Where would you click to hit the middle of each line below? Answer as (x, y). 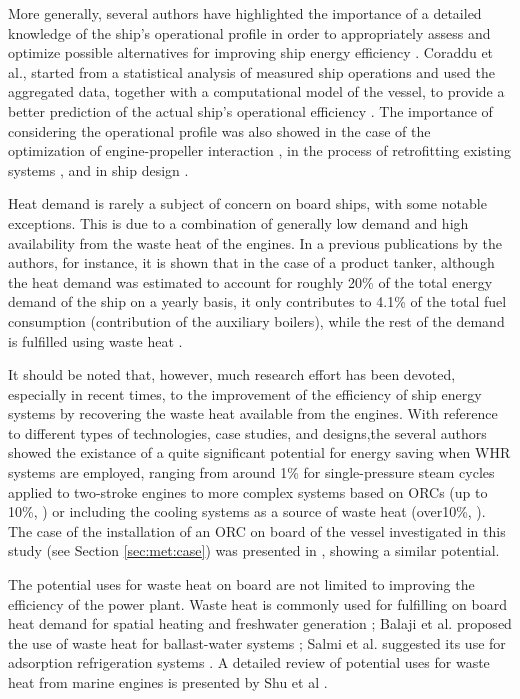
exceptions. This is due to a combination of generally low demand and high (238, 222)
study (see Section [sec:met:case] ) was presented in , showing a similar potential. (254, 550)
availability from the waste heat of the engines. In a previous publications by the (255, 242)
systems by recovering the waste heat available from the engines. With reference (253, 413)
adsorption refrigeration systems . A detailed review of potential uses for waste (249, 662)
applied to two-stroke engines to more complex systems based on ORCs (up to (248, 491)
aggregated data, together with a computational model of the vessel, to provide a (256, 91)
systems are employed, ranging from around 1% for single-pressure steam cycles (251, 472)
